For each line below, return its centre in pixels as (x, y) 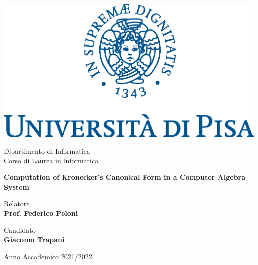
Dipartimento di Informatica (47, 151)
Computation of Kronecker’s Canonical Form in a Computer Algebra (125, 177)
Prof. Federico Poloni (41, 213)
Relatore (17, 203)
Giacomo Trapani (34, 239)
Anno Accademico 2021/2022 (48, 256)
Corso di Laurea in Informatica (51, 160)
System (17, 186)
